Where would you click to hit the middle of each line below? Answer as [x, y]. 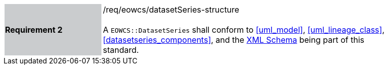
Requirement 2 [34, 30]
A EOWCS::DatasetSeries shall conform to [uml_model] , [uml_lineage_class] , [244, 30]
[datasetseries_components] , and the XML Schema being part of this [234, 40]
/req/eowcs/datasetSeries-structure [171, 10]
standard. [121, 50]
